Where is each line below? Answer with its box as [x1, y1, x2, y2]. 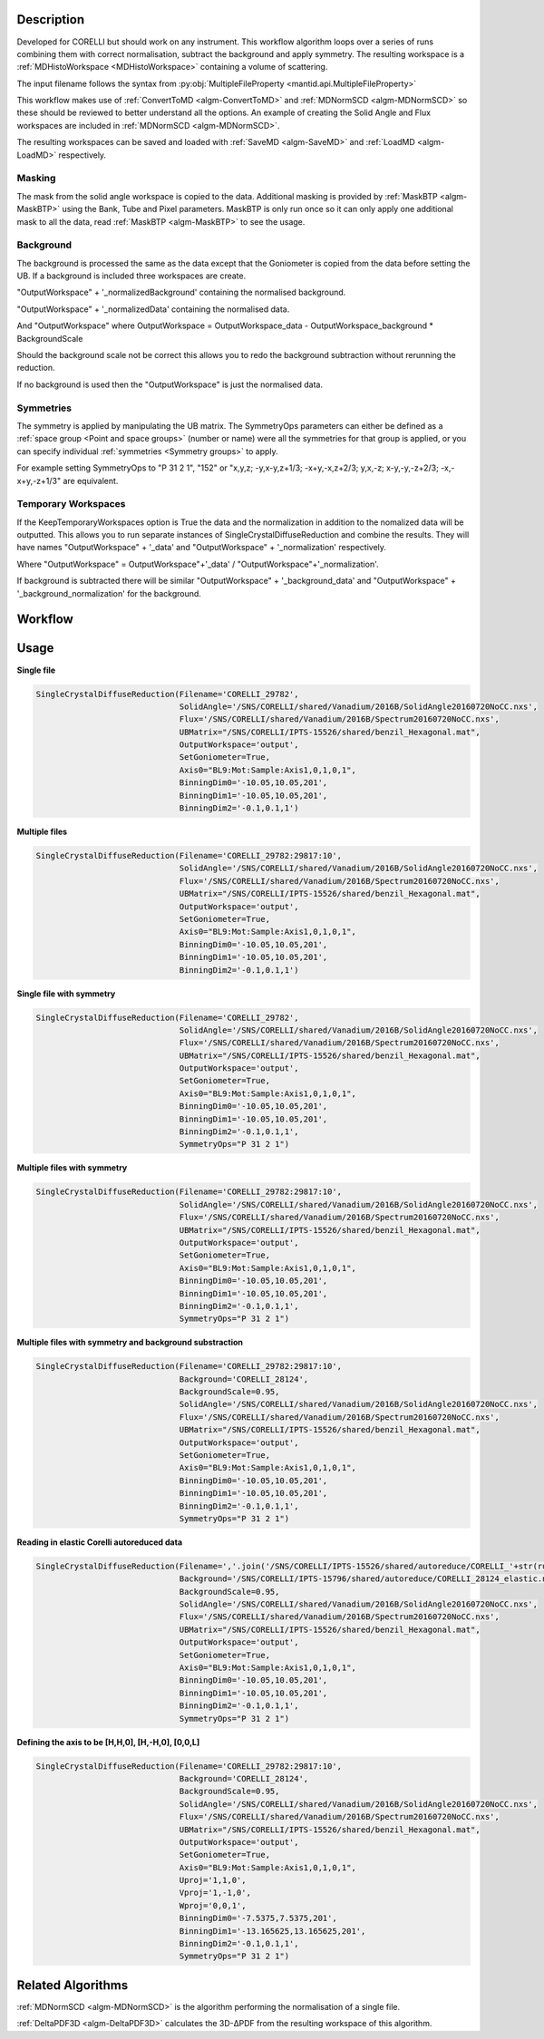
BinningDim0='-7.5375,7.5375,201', [179, 1913, 337, 1924]
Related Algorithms [16, 1977, 129, 1993]
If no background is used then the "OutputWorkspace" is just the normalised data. [16, 379, 324, 390]
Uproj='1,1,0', [179, 1875, 247, 1886]
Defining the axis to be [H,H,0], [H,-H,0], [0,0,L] [16, 1736, 200, 1747]
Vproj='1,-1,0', [179, 1888, 251, 1898]
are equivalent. [63, 475, 119, 486]
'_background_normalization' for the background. [16, 587, 201, 598]
